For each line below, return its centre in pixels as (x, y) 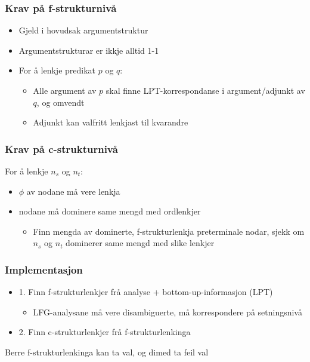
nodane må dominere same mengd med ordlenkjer (110, 211)
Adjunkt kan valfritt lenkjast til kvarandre (111, 122)
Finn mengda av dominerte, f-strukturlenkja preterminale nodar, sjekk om (169, 231)
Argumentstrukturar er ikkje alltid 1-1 (89, 50)
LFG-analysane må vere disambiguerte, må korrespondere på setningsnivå (168, 312)
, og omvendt (61, 102)
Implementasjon (44, 269)
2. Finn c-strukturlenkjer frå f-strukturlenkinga (105, 332)
